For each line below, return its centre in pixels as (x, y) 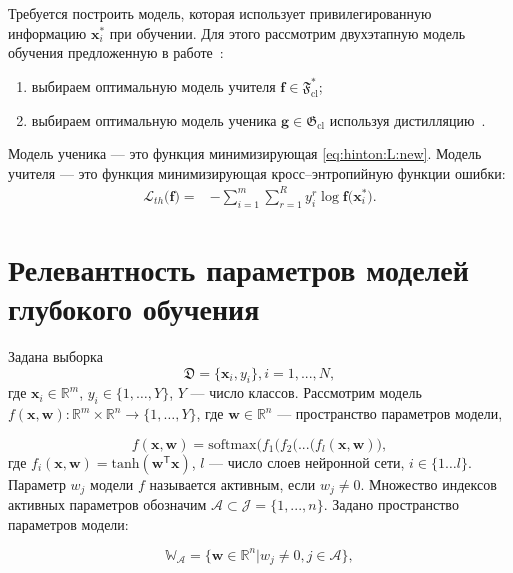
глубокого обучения (134, 308)
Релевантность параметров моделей (238, 268)
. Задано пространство (391, 504)
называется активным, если (232, 483)
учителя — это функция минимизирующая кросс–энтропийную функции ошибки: (257, 172)
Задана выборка (55, 356)
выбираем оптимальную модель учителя (153, 85)
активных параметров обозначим (107, 504)
